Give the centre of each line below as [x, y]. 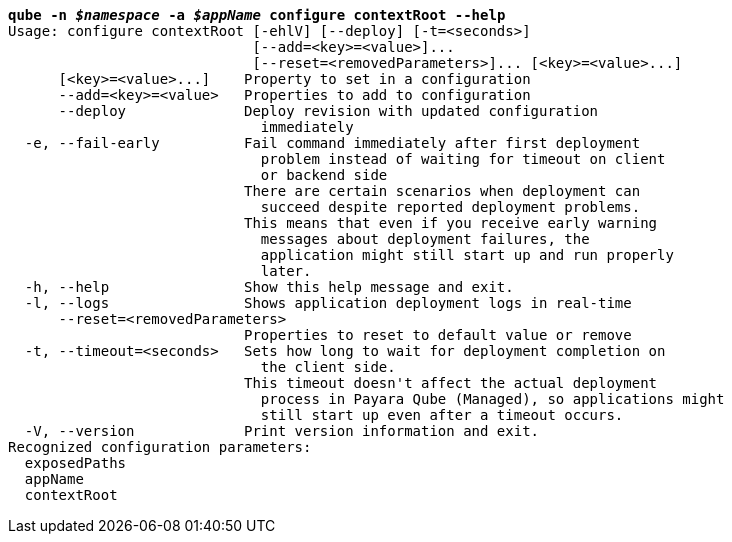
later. [286, 271]
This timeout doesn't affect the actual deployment [451, 383]
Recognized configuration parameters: [160, 447]
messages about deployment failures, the [425, 239]
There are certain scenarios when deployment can [442, 191]
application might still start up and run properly [467, 255]
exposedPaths [75, 463]
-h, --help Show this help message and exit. [269, 287]
